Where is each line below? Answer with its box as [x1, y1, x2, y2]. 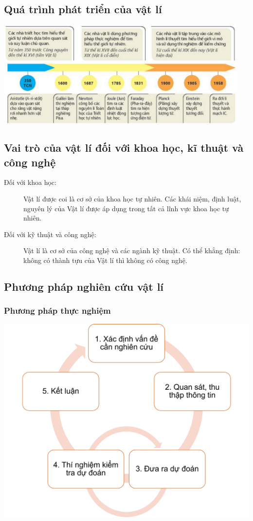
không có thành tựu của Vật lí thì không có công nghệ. [23, 255, 187, 265]
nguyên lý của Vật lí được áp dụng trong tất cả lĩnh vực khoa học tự [23, 203, 229, 213]
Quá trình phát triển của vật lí [4, 1, 162, 17]
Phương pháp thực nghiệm [4, 304, 111, 317]
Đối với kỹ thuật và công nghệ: [4, 229, 96, 239]
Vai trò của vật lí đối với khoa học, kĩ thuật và [4, 140, 244, 155]
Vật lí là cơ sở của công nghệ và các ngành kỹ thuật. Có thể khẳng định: [23, 245, 240, 256]
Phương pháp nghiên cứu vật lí [4, 279, 164, 294]
